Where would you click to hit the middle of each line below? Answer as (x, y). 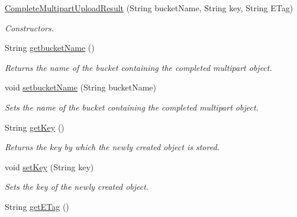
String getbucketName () (50, 48)
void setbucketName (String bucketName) (81, 87)
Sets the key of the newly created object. (77, 187)
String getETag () (37, 206)
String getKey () (35, 127)
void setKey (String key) (49, 166)
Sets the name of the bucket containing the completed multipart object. (132, 107)
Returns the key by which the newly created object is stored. (112, 147)
